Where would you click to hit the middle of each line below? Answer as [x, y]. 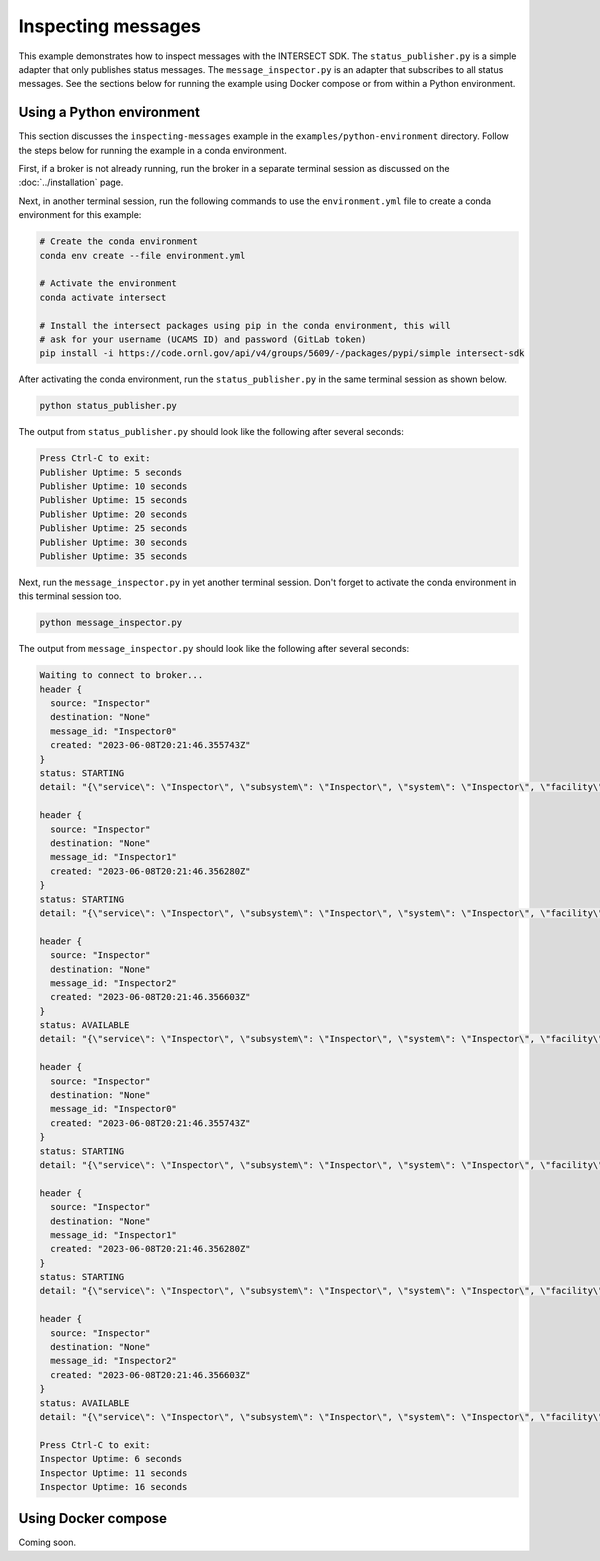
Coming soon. [47, 1542]
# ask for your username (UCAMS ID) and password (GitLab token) [203, 339]
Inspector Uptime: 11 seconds [113, 1473]
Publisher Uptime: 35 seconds [113, 556]
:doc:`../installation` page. [71, 182]
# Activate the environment [108, 283]
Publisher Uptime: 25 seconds [113, 528]
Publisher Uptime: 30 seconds [113, 542]
